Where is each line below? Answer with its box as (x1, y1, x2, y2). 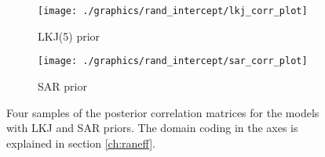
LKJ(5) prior (38, 27, 100, 44)
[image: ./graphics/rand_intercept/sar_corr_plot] (38, 55, 308, 67)
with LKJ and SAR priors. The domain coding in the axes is (6, 120, 298, 136)
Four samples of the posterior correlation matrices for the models (6, 104, 320, 120)
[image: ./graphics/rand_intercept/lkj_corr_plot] (38, 5, 308, 16)
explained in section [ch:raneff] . (6, 134, 155, 151)
